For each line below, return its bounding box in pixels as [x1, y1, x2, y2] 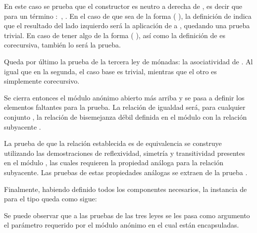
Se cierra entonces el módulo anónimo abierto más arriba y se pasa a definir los [4, 92, 245, 102]
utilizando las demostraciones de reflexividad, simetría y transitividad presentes [4, 147, 245, 158]
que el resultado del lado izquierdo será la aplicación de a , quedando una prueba [4, 20, 250, 31]
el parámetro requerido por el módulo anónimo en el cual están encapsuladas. [4, 220, 239, 230]
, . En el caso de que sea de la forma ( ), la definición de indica [61, 10, 252, 21]
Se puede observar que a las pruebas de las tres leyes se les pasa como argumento [4, 210, 250, 220]
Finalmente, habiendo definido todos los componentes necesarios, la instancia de [4, 184, 247, 194]
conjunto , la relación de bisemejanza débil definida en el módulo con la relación [4, 111, 247, 122]
